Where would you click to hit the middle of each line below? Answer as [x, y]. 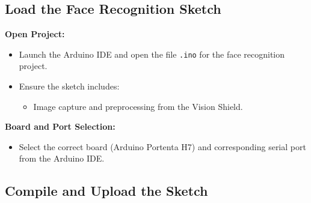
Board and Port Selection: [60, 126]
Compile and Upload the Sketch [106, 191]
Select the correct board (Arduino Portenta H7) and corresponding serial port [162, 146]
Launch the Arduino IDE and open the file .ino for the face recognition [152, 54]
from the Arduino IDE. [62, 158]
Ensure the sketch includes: [69, 86]
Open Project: [35, 34]
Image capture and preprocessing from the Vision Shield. [138, 106]
